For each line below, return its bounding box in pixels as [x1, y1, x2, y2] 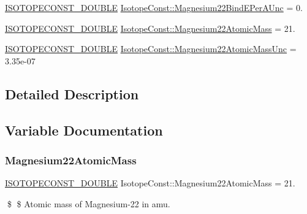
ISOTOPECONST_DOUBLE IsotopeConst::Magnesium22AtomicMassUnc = [5, 42, 297, 55]
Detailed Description [5, 84, 139, 103]
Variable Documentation [5, 120, 163, 139]
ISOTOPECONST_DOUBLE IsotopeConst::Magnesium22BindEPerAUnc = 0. [5, 1, 303, 13]
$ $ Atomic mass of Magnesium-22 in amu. [7, 197, 170, 210]
